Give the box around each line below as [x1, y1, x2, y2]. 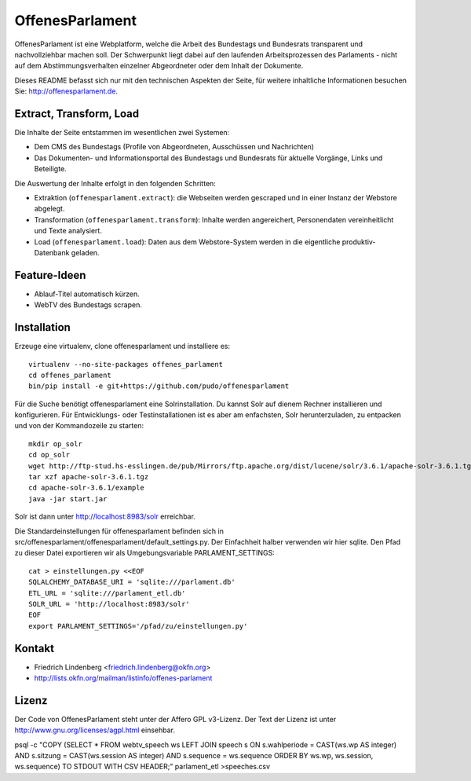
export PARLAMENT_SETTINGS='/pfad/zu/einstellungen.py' [28, 621, 248, 630]
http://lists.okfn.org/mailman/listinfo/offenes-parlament [34, 673, 213, 683]
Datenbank [34, 247, 70, 257]
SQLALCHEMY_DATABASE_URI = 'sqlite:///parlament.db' [28, 577, 235, 587]
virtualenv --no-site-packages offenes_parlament [28, 360, 224, 368]
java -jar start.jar [28, 494, 108, 503]
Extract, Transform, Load [14, 107, 140, 120]
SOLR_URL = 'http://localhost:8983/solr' [28, 599, 190, 608]
